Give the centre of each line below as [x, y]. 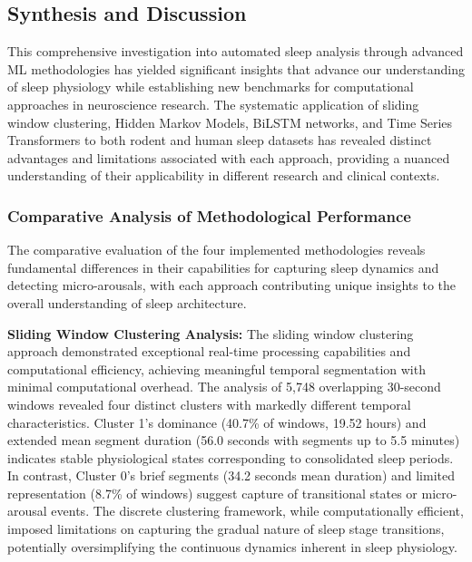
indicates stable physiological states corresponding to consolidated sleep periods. [231, 457]
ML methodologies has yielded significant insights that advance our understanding [236, 68]
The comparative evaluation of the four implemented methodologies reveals [216, 250]
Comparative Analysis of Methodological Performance [209, 215]
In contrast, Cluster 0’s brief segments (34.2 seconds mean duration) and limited [231, 475]
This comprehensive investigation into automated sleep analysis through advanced [236, 51]
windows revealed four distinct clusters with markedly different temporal [209, 404]
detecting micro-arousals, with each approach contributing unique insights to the [231, 285]
